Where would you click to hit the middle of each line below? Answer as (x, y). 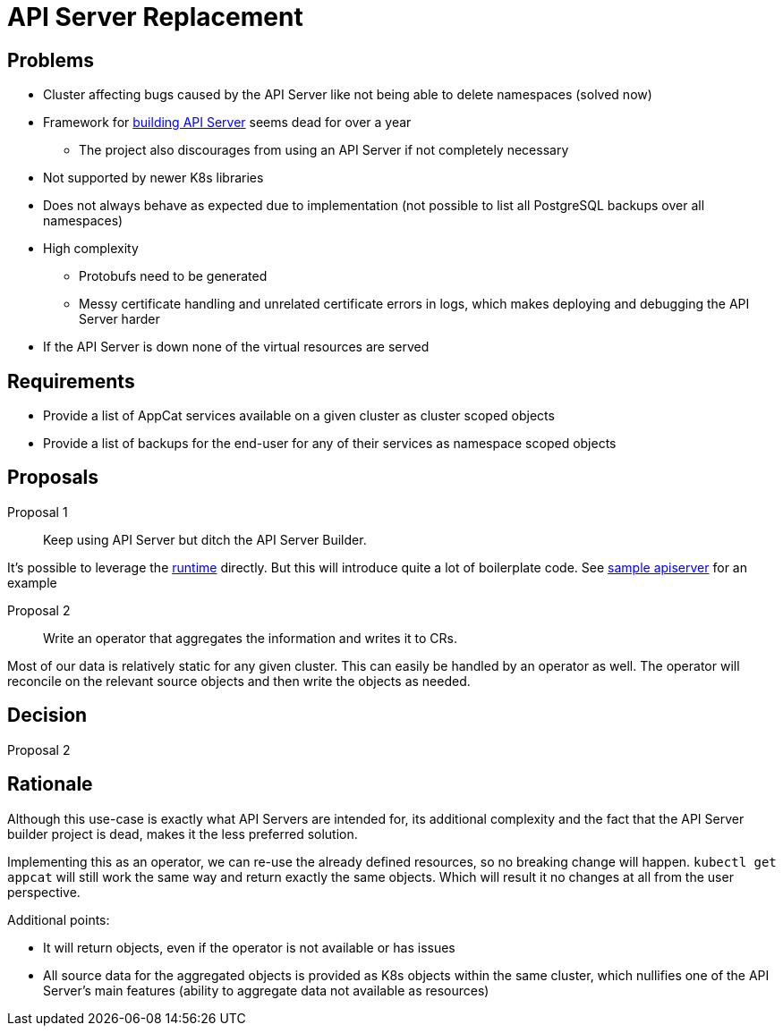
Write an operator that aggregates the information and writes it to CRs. (251, 638)
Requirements (71, 381)
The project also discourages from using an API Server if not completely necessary (324, 150)
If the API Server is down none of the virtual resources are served (236, 347)
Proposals (53, 478)
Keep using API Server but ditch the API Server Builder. (205, 539)
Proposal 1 (38, 512)
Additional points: (59, 919)
